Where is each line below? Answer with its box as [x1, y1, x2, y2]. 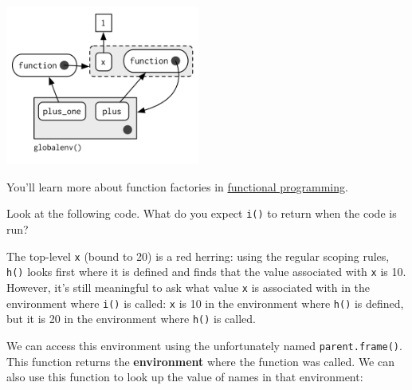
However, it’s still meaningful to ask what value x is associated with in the [6, 278, 371, 295]
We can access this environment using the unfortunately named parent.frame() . [6, 337, 402, 353]
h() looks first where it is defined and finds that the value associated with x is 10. [6, 263, 406, 280]
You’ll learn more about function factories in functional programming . [6, 178, 348, 195]
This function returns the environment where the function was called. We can [6, 353, 394, 369]
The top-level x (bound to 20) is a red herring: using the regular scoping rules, [6, 247, 390, 264]
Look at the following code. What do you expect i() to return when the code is [6, 205, 397, 222]
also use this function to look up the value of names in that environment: [6, 368, 363, 385]
